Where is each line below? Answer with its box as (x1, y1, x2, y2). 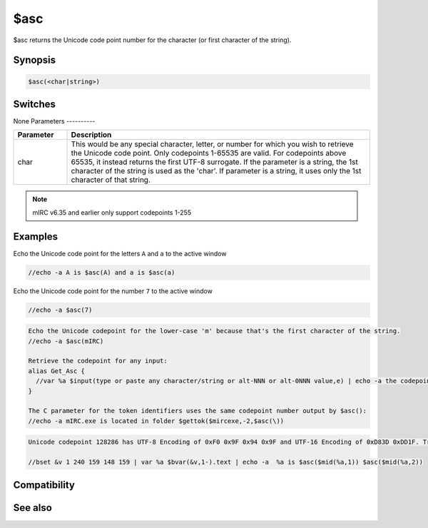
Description (71, 130, 112, 140)
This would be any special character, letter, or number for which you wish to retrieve (71, 139, 354, 149)
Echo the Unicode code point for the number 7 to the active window (13, 286, 213, 295)
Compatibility (13, 479, 75, 491)
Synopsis (13, 54, 56, 66)
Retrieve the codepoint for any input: (28, 357, 168, 365)
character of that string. (71, 175, 151, 185)
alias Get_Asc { (28, 367, 86, 375)
